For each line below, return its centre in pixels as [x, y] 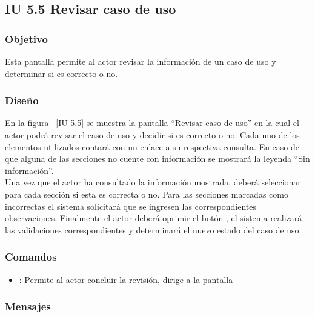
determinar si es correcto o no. [61, 73]
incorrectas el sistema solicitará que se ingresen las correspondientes [131, 206]
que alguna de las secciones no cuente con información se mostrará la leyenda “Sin [157, 158]
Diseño [22, 100]
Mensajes [28, 306]
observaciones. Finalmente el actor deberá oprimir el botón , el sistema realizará [154, 218]
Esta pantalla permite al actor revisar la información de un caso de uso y [141, 61]
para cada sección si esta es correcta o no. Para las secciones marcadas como [147, 194]
